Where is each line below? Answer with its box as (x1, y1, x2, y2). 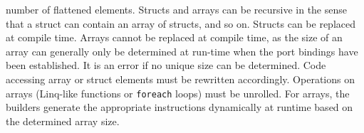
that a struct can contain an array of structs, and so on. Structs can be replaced (6, 16, 356, 31)
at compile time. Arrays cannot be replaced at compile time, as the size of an (6, 30, 343, 45)
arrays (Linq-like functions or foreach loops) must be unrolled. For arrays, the (6, 85, 350, 100)
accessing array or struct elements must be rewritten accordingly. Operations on (6, 71, 355, 86)
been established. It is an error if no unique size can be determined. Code (6, 58, 326, 73)
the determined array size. (6, 113, 120, 128)
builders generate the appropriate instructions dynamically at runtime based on (6, 100, 353, 115)
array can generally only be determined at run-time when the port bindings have (6, 43, 358, 58)
